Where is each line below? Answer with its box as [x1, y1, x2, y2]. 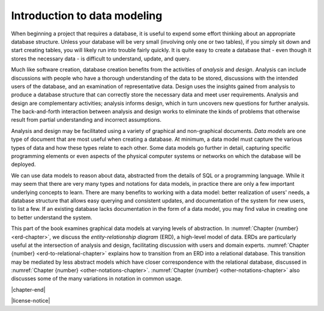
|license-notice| [11, 297, 50, 304]
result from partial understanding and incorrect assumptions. [11, 116, 162, 123]
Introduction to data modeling [11, 9, 163, 22]
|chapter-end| [11, 286, 46, 293]
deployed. [11, 161, 36, 168]
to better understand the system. [11, 213, 92, 221]
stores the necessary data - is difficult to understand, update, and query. [11, 55, 191, 62]
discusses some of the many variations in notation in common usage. [11, 275, 182, 282]
